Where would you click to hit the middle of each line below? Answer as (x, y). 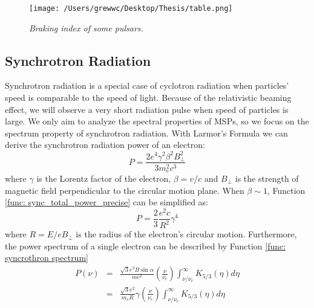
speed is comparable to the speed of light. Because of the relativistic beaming (148, 98)
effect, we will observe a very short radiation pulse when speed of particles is (147, 109)
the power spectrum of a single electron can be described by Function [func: (146, 245)
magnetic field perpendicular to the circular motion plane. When (125, 190)
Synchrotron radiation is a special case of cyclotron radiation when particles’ (147, 85)
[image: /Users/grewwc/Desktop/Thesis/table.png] (131, 8)
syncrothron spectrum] (47, 258)
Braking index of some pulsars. (86, 27)
